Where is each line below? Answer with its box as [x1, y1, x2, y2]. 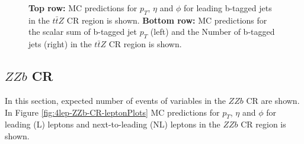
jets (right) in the [28, 38, 92, 50]
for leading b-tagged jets [183, 2, 272, 14]
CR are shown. [246, 94, 300, 106]
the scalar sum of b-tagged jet [28, 25, 137, 38]
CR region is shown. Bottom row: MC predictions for [66, 14, 267, 26]
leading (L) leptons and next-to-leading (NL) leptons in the [5, 118, 220, 130]
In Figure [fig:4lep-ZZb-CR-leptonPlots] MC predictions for [5, 106, 220, 118]
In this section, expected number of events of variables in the [5, 94, 226, 106]
